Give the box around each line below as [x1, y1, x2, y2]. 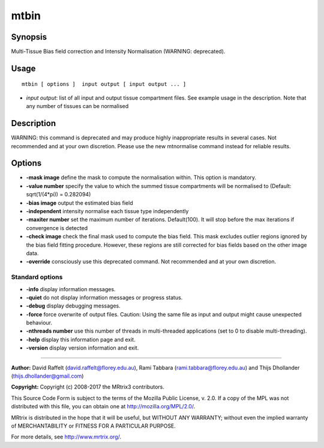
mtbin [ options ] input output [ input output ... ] [22, 81, 187, 88]
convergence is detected [26, 224, 88, 231]
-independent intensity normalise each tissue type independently [26, 208, 189, 215]
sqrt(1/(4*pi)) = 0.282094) [26, 191, 91, 198]
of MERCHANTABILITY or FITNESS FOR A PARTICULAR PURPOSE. [11, 422, 176, 429]
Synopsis [11, 32, 47, 42]
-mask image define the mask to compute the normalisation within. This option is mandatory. [26, 174, 257, 181]
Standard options [11, 273, 63, 282]
